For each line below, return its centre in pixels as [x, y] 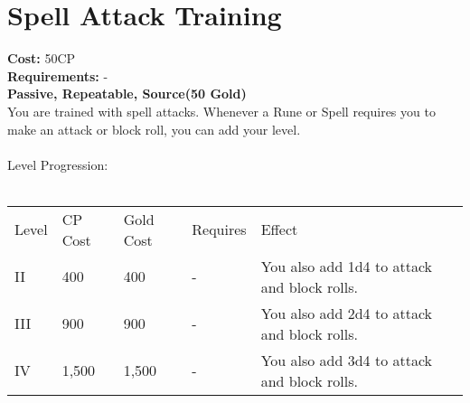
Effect [279, 230]
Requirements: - [58, 75]
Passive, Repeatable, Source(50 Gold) [127, 94]
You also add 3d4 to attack [347, 360]
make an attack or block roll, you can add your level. [154, 129]
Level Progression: [58, 164]
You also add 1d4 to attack [347, 266]
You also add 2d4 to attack [347, 313]
